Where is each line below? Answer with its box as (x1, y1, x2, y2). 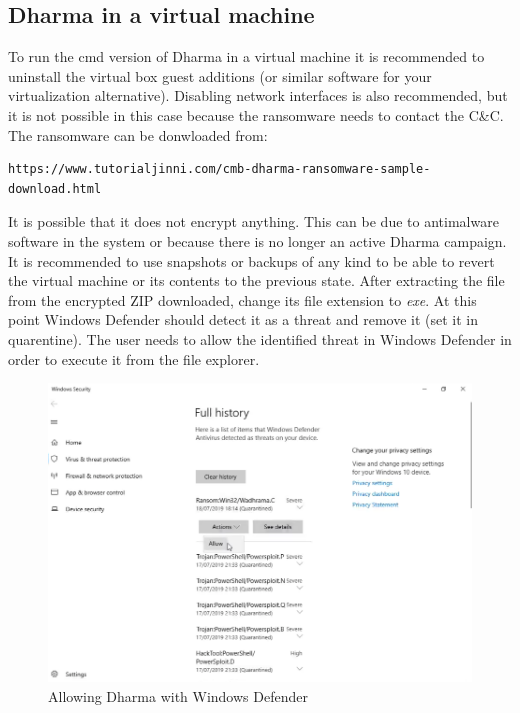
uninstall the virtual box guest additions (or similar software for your (8, 65, 432, 86)
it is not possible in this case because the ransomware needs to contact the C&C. (8, 104, 504, 125)
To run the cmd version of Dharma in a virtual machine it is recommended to (8, 46, 485, 67)
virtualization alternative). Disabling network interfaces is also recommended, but (8, 85, 508, 106)
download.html (8, 181, 102, 196)
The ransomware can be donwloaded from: (8, 124, 268, 145)
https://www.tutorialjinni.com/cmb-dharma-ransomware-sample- (8, 162, 431, 177)
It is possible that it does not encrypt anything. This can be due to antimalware (8, 211, 499, 232)
